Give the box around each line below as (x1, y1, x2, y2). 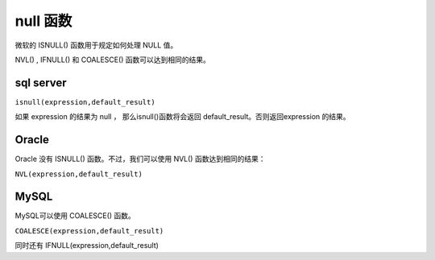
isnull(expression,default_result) (14, 97, 156, 106)
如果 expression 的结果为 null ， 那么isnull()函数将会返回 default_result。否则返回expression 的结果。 (14, 112, 350, 122)
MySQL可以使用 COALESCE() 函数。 (14, 211, 136, 221)
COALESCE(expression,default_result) (14, 226, 164, 235)
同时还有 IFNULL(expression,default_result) (14, 241, 159, 250)
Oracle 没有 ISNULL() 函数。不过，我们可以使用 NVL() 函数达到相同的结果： (14, 154, 266, 164)
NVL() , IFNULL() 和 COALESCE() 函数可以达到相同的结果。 (14, 55, 211, 64)
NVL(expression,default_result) (14, 169, 143, 179)
